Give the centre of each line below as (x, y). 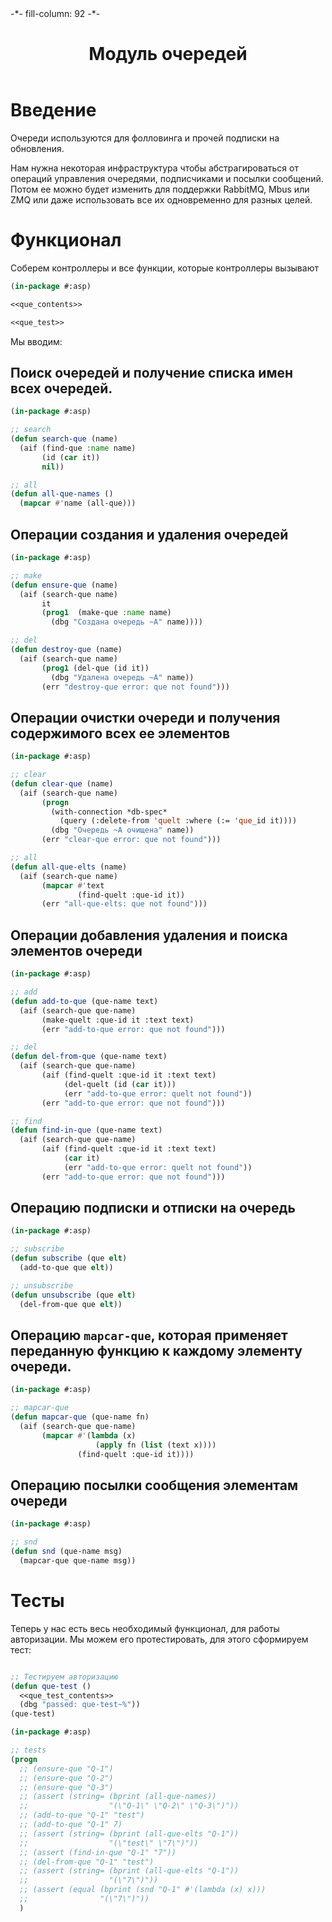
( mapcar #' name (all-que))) (78, 503)
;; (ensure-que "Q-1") (66, 1768)
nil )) (53, 467)
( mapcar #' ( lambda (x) (89, 1435)
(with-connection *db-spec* (109, 812)
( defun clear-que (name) (62, 783)
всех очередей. (61, 388)
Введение (53, 110)
